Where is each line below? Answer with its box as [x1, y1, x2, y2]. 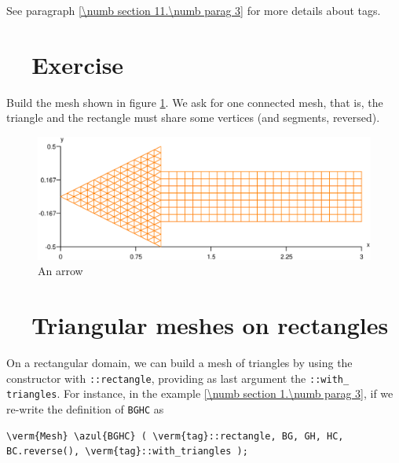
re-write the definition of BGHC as [6, 401, 164, 417]
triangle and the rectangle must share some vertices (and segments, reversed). [6, 109, 380, 126]
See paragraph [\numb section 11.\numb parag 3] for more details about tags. [6, 2, 381, 18]
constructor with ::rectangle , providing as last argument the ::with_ [6, 369, 350, 386]
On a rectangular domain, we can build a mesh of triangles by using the [6, 355, 353, 371]
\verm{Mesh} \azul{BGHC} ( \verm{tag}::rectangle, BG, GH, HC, [6, 430, 344, 442]
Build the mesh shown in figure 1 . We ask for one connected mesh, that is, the [6, 94, 383, 110]
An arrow [38, 263, 83, 279]
